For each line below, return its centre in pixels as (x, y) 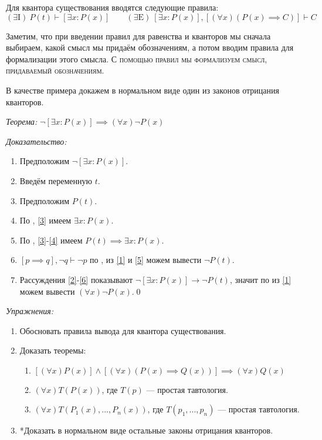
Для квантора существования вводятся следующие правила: (112, 7)
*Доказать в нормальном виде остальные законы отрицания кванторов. (146, 430)
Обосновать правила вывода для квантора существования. (123, 330)
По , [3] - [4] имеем (51, 240)
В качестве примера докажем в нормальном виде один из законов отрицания (143, 90)
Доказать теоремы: (53, 350)
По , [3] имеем (45, 220)
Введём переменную (56, 180)
